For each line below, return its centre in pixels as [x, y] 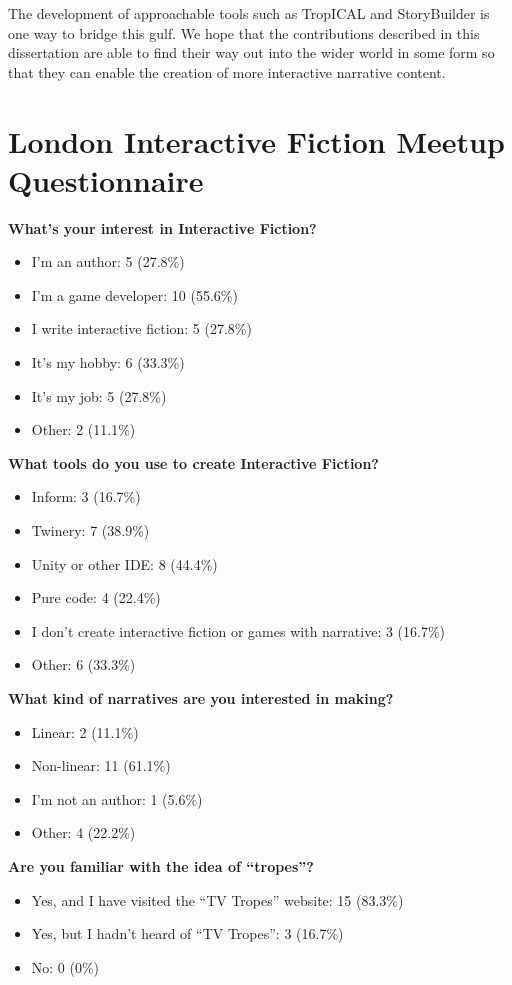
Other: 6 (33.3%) [83, 664]
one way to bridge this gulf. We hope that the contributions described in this [244, 32]
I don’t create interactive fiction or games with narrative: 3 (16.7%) [238, 630]
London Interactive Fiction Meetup [256, 140]
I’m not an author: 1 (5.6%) [117, 798]
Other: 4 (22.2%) [83, 832]
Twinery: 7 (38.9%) [90, 530]
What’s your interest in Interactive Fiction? [162, 227]
